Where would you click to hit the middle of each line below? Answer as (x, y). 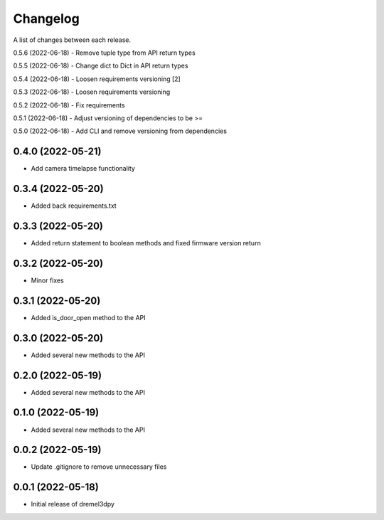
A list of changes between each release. (72, 40)
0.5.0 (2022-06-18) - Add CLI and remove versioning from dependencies (120, 131)
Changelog (46, 18)
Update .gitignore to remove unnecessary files (99, 467)
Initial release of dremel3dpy (73, 504)
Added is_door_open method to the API (88, 317)
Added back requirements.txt (74, 206)
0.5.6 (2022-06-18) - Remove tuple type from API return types (104, 53)
